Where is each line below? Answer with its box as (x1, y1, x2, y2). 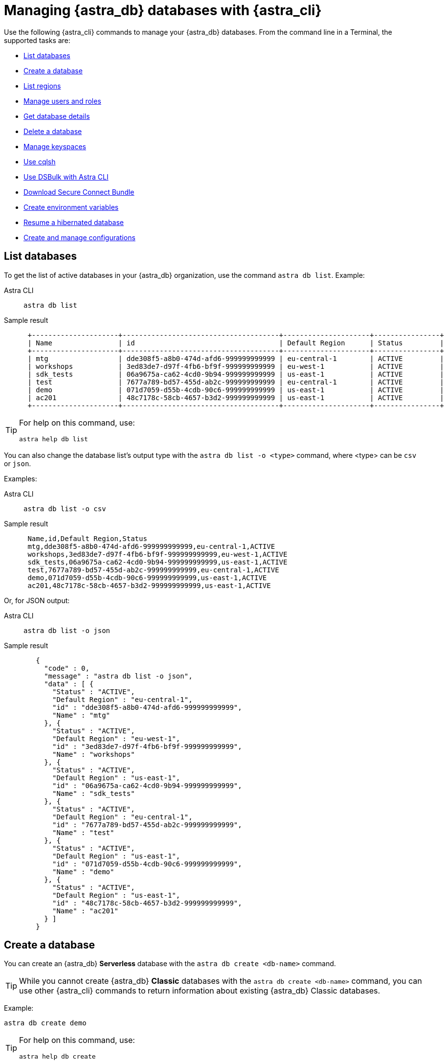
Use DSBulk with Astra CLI (23, 172, 109, 181)
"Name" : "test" (52, 828, 114, 837)
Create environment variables (23, 203, 119, 211)
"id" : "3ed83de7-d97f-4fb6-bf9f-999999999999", (52, 742, 242, 750)
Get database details (23, 112, 90, 120)
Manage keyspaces (23, 142, 86, 151)
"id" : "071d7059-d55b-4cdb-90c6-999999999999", (52, 860, 242, 868)
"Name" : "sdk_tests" (52, 789, 135, 797)
